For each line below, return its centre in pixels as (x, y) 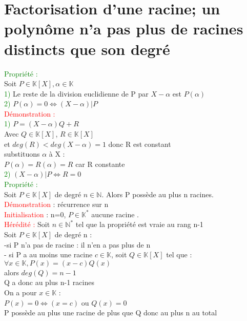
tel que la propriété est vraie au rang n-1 (139, 224)
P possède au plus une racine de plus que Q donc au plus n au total (111, 313)
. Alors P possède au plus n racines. (158, 194)
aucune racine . (115, 214)
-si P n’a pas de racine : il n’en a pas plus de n (77, 244)
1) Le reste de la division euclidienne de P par (76, 93)
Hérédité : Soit (27, 224)
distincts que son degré (87, 49)
